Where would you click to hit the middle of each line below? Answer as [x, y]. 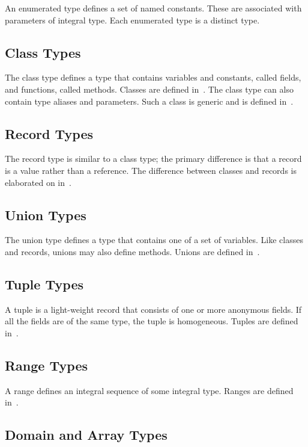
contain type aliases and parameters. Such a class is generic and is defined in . [149, 101]
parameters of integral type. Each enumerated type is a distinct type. [132, 20]
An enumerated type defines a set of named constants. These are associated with [153, 8]
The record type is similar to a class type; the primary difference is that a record [153, 159]
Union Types [46, 214]
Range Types [47, 365]
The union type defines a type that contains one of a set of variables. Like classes [154, 240]
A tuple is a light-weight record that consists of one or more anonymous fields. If [153, 309]
